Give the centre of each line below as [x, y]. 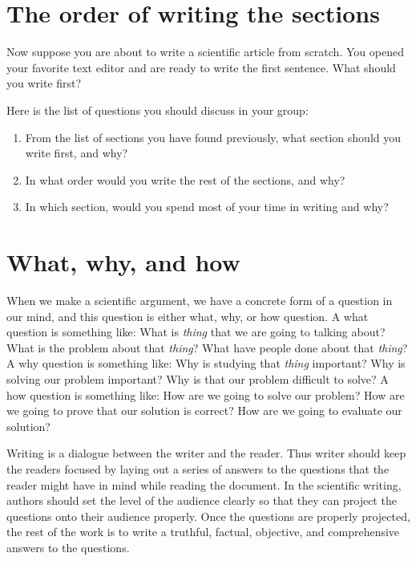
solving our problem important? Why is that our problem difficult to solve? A [198, 378]
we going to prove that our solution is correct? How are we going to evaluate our [204, 411]
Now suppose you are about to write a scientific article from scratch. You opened [205, 52]
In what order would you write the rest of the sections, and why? [185, 179]
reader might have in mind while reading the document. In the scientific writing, [204, 484]
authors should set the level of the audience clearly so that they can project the [202, 500]
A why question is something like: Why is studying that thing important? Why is [206, 363]
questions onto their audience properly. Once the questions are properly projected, [208, 516]
